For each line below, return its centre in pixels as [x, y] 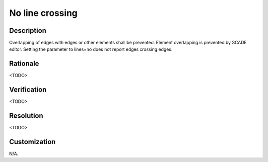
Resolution [26, 116]
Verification [28, 90]
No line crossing [43, 13]
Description [28, 31]
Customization [33, 142]
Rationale [24, 64]
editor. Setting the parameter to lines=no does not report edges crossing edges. [91, 49]
